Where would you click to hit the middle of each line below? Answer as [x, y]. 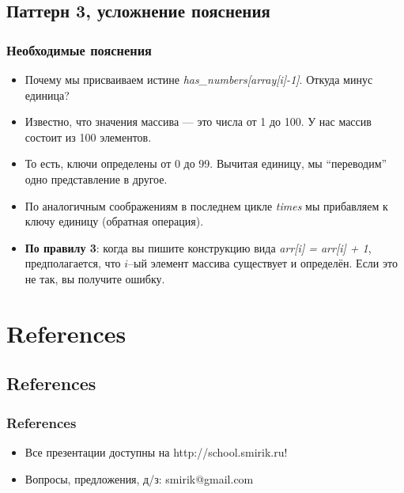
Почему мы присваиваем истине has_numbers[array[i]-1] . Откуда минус [199, 79]
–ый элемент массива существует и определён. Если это [263, 263]
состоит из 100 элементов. [88, 137]
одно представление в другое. [96, 178]
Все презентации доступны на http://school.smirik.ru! [156, 451]
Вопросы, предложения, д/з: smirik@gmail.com [139, 478]
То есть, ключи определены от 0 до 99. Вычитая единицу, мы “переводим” [206, 163]
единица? [47, 95]
